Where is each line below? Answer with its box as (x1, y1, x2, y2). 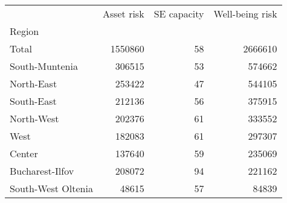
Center (10, 146, 38, 160)
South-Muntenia (10, 59, 78, 73)
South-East (10, 94, 57, 108)
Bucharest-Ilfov (10, 164, 74, 178)
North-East (10, 77, 57, 90)
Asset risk (102, 7, 144, 20)
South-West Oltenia (10, 181, 93, 195)
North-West (10, 111, 59, 125)
